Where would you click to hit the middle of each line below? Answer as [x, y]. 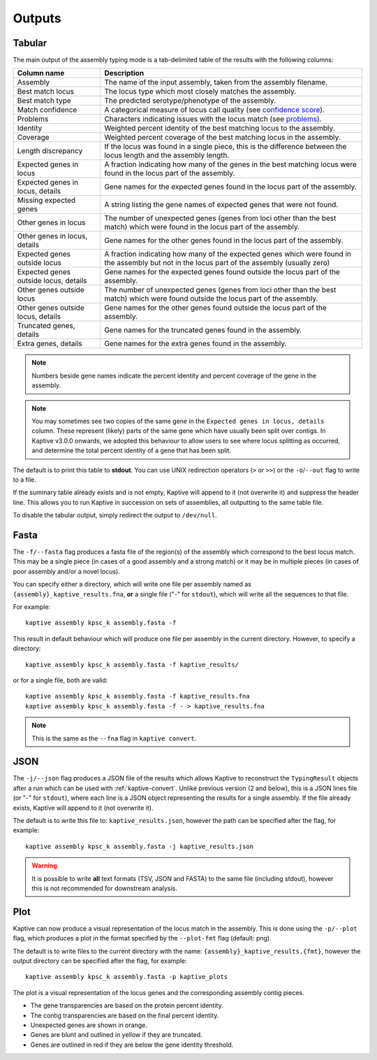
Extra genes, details [50, 344]
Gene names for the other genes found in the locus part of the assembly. [224, 241]
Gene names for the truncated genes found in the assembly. [203, 330]
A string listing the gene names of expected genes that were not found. [221, 205]
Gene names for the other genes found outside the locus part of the [216, 308]
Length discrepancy [50, 151]
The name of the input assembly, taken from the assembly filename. [216, 83]
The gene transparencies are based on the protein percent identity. [127, 1005]
